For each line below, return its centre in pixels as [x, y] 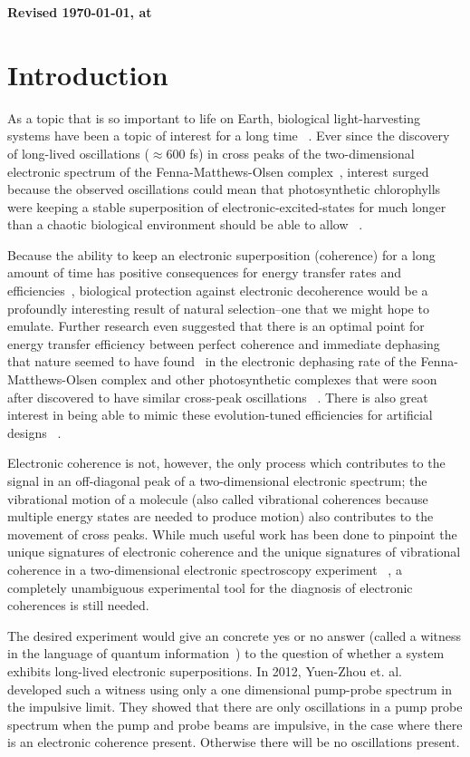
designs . [34, 432]
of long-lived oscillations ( [78, 153]
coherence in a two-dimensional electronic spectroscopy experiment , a [205, 569]
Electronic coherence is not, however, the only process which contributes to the [226, 463]
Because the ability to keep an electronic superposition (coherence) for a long [221, 254]
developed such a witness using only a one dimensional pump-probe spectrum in [230, 689]
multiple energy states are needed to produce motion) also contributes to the [221, 516]
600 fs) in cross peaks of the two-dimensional [290, 153]
